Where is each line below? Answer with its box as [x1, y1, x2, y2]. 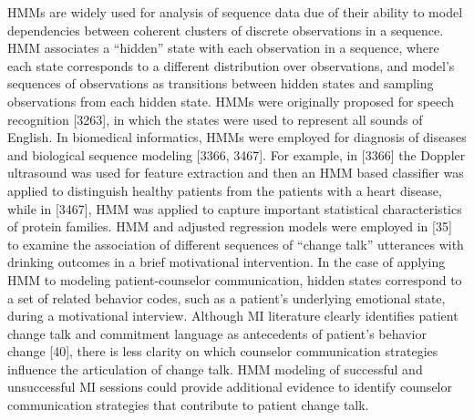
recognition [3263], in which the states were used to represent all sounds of [7, 109, 423, 128]
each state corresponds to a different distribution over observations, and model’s [7, 56, 455, 75]
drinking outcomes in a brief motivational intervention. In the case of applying [7, 252, 446, 271]
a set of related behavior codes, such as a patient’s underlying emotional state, [7, 288, 446, 307]
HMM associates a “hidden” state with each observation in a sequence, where [7, 38, 439, 57]
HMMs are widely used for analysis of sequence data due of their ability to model [7, 3, 463, 21]
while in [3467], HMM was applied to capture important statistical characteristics [7, 199, 462, 218]
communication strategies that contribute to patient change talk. [7, 395, 369, 415]
